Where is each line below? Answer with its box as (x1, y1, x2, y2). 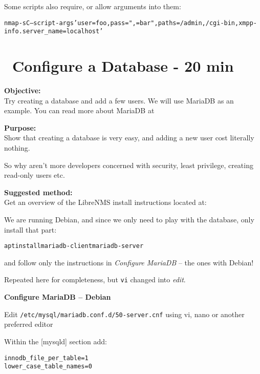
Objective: (4, 85, 41, 96)
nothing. (4, 142, 30, 153)
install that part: (4, 224, 57, 235)
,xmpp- (235, 19, 257, 27)
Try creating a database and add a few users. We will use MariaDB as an (4, 95, 234, 106)
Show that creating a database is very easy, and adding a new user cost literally (4, 132, 254, 143)
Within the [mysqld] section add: (4, 336, 107, 346)
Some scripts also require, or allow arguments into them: (4, 1, 181, 11)
